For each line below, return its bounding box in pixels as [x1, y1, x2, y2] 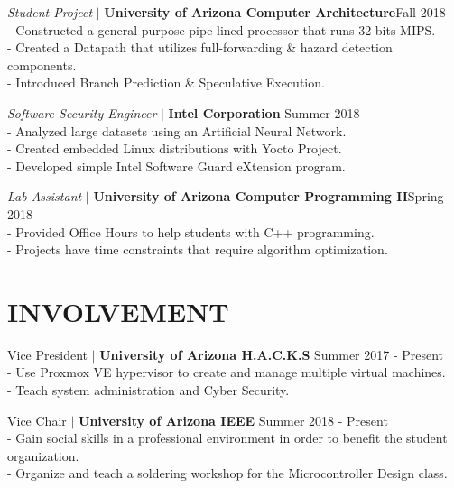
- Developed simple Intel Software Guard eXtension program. [7, 156, 346, 175]
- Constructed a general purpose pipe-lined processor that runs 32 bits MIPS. [7, 20, 436, 39]
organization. [7, 446, 79, 465]
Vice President [7, 345, 88, 364]
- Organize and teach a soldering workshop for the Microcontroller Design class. [7, 464, 448, 483]
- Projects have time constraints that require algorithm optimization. [7, 240, 388, 259]
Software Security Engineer [7, 103, 157, 122]
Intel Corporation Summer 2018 [168, 103, 360, 122]
